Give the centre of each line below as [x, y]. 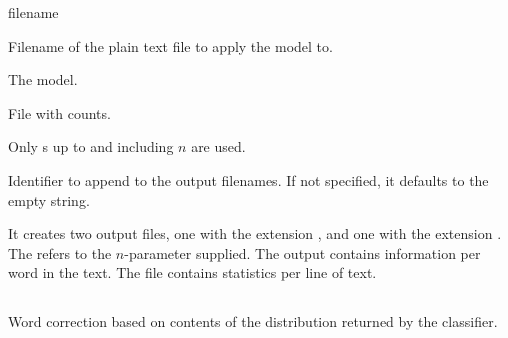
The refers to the [60, 252]
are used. [218, 146]
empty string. [49, 199]
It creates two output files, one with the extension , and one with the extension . [255, 233]
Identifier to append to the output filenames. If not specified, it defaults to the [248, 179]
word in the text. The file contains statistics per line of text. [192, 272]
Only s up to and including [91, 146]
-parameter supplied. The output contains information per [302, 252]
